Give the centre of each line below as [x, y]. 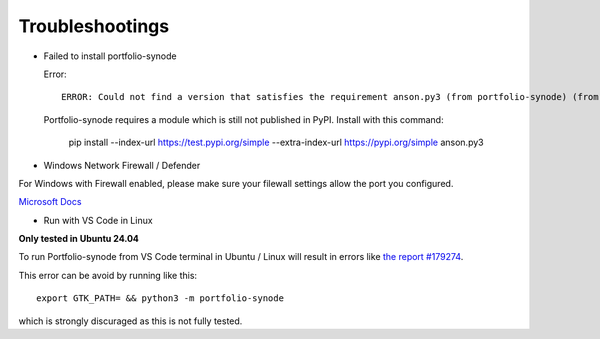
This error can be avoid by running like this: [108, 275]
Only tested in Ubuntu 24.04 [79, 239]
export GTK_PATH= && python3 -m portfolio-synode [160, 298]
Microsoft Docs [50, 202]
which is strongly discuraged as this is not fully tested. [130, 321]
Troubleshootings [94, 26]
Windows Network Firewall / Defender [122, 165]
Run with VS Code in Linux [98, 220]
